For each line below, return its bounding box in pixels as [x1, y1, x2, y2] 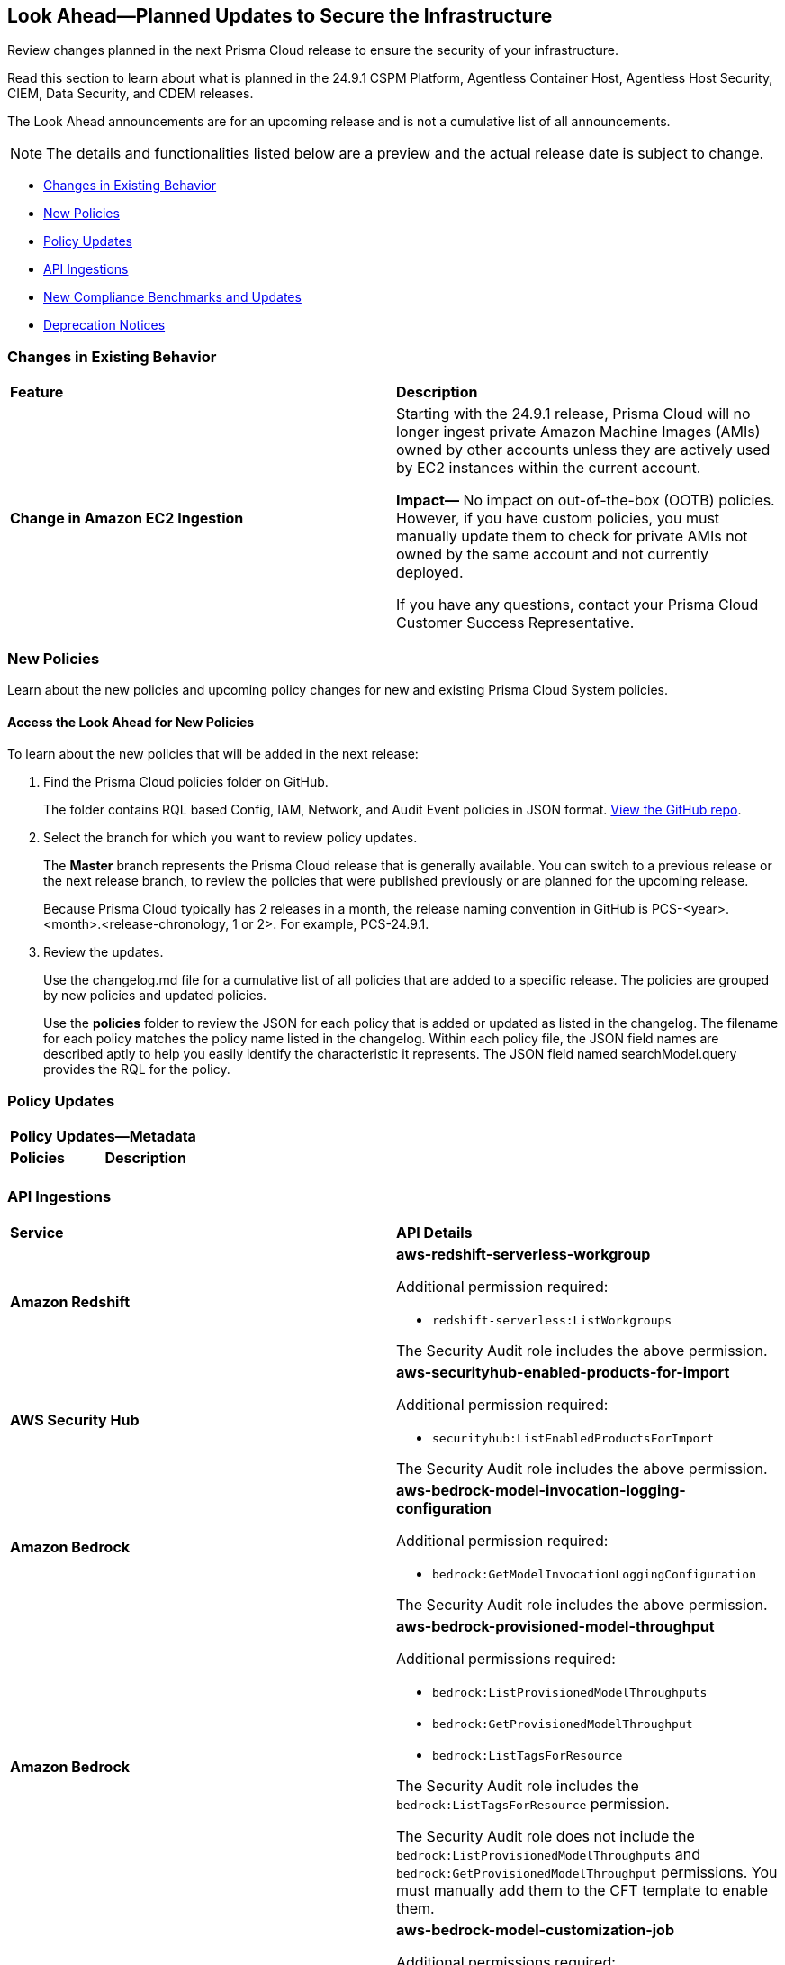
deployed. [396, 563, 464, 582]
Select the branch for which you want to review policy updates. [43, 830, 418, 846]
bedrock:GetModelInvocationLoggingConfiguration [432, 1567, 757, 1581]
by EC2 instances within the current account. [396, 459, 701, 478]
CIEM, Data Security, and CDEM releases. [7, 86, 254, 102]
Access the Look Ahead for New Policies [7, 714, 255, 730]
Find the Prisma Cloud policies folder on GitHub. [43, 774, 329, 790]
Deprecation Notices [43, 317, 166, 333]
